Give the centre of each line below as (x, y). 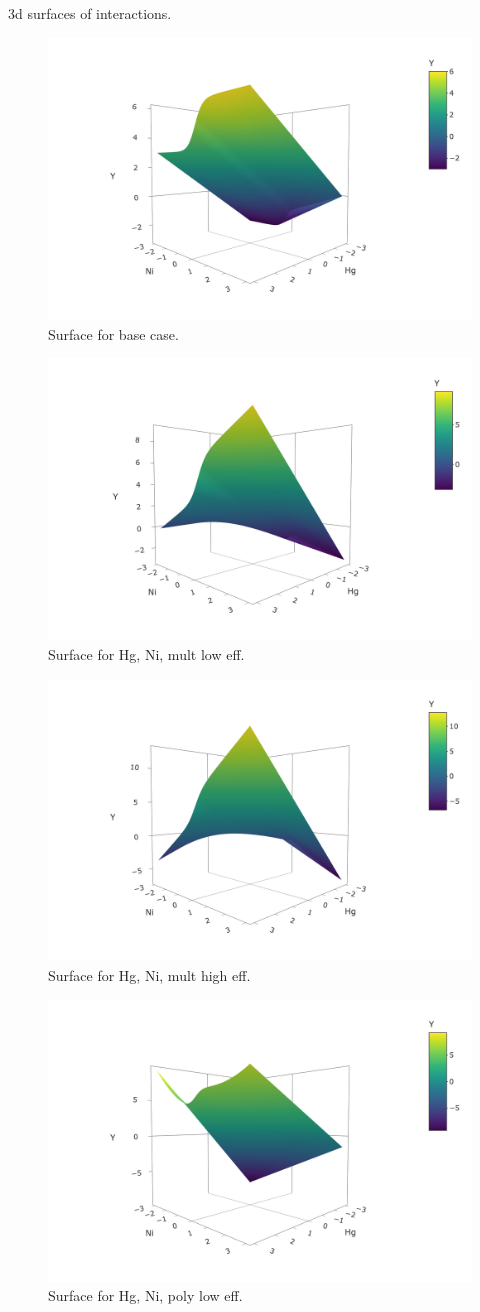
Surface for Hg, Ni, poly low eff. (145, 1295)
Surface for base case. (113, 333)
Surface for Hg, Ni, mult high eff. (149, 974)
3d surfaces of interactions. (90, 13)
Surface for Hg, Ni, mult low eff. (146, 654)
